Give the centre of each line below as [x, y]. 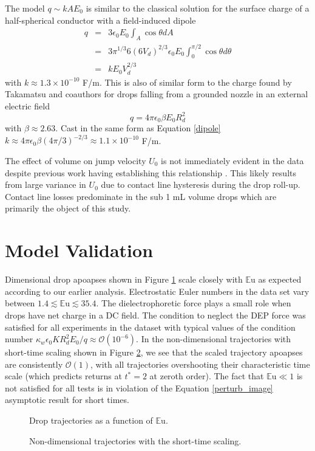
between [20, 303]
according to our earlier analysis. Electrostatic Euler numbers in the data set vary [157, 291]
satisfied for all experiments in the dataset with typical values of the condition [150, 327]
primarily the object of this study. [68, 208]
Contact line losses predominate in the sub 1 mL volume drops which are [141, 196]
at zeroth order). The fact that [207, 376]
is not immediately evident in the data [232, 161]
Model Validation [79, 250]
